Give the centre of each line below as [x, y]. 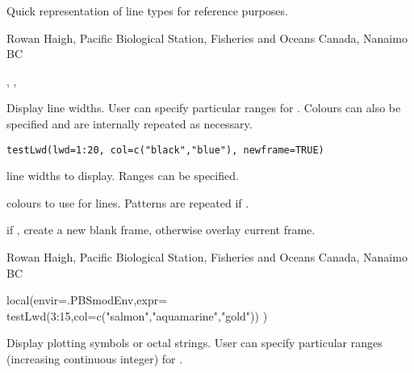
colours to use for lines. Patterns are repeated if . [128, 202]
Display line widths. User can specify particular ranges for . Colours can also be [204, 108]
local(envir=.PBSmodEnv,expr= [87, 300]
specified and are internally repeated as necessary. [130, 123]
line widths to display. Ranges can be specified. [123, 176]
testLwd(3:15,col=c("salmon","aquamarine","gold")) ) [137, 315]
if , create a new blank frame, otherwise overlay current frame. [161, 230]
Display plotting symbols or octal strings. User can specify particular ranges [194, 343]
